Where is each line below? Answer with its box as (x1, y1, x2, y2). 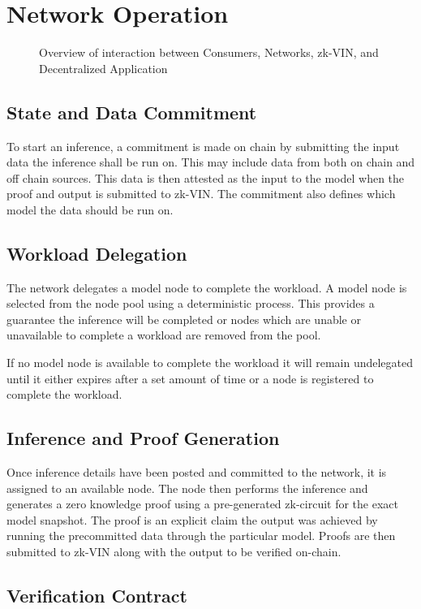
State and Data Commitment (6, 99, 257, 124)
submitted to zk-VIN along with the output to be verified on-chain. (6, 543, 342, 560)
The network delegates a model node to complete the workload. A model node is (6, 279, 407, 296)
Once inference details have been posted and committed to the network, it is (6, 464, 387, 481)
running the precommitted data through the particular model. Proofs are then (6, 527, 396, 544)
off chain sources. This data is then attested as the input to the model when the (6, 169, 405, 186)
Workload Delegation (6, 240, 187, 266)
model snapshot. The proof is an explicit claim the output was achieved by (6, 511, 378, 528)
